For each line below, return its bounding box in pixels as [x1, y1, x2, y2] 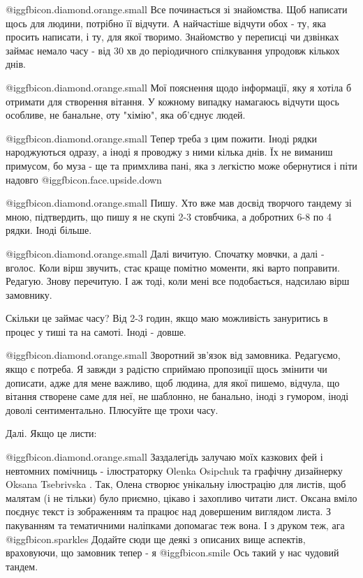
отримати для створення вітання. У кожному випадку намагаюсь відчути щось [6, 94, 339, 108]
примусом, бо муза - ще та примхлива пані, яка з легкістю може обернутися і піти [6, 158, 357, 172]
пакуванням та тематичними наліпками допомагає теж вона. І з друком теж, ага [6, 518, 345, 532]
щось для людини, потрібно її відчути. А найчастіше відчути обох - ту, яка [6, 15, 327, 30]
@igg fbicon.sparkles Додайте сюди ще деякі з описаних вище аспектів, [6, 531, 306, 546]
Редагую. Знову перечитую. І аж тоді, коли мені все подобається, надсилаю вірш [6, 274, 350, 288]
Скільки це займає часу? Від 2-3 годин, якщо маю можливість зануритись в [6, 311, 328, 325]
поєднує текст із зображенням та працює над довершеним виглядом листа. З [6, 504, 332, 519]
